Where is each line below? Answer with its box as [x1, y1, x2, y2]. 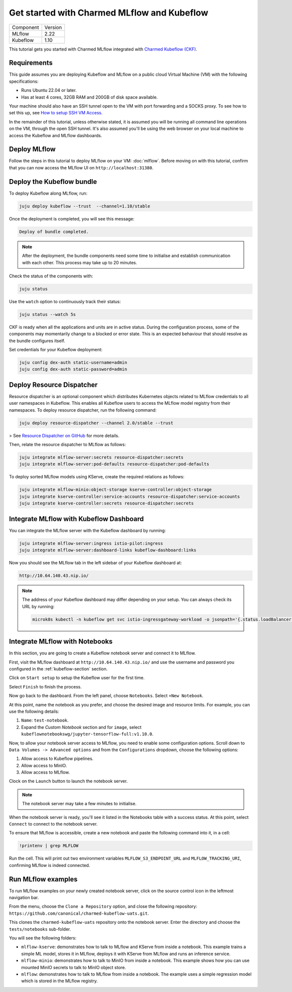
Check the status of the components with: [9, 273, 93, 279]
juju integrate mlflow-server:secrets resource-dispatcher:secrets [19, 455, 184, 460]
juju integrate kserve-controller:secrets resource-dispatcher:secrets [19, 501, 194, 506]
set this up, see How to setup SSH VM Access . [9, 110, 103, 116]
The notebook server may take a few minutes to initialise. [22, 801, 137, 807]
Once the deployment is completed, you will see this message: [9, 216, 135, 221]
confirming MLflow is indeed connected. [9, 862, 90, 868]
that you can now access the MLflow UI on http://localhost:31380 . [9, 164, 154, 170]
